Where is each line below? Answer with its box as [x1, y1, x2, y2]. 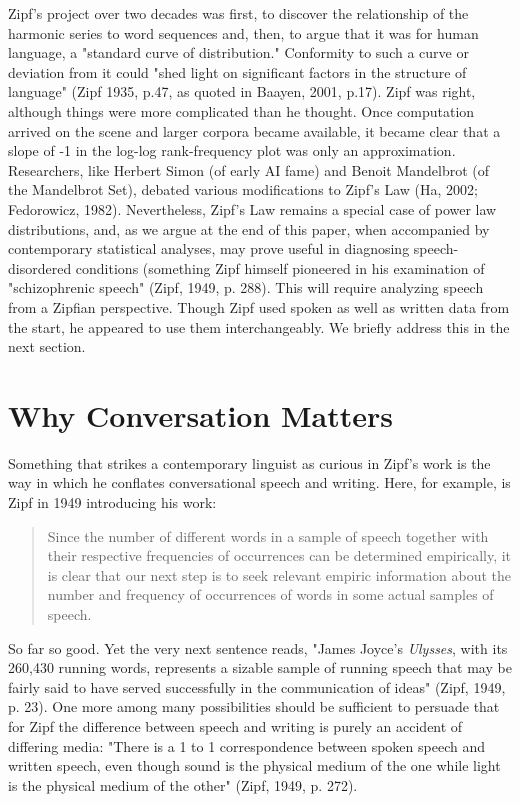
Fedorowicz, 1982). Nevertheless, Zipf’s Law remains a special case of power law [8, 198, 497, 219]
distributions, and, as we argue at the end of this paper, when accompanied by [8, 218, 490, 239]
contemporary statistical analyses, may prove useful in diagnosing [8, 238, 410, 259]
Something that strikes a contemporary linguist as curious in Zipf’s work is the [8, 452, 491, 473]
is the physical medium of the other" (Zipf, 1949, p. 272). [8, 774, 358, 795]
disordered [8, 257, 72, 278]
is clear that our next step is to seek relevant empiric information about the [47, 564, 512, 585]
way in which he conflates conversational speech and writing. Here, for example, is [8, 472, 511, 493]
